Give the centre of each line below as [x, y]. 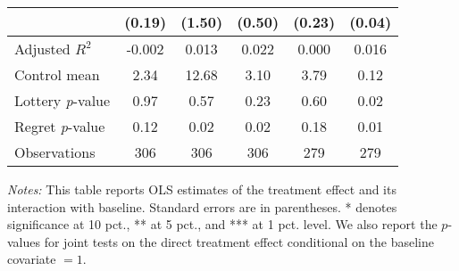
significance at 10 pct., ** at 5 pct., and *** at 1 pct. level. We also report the [222, 224]
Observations [55, 152]
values [24, 241]
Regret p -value [60, 126]
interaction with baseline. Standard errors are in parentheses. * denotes [202, 206]
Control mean [57, 74]
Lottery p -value [63, 100]
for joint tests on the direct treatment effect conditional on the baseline [239, 241]
